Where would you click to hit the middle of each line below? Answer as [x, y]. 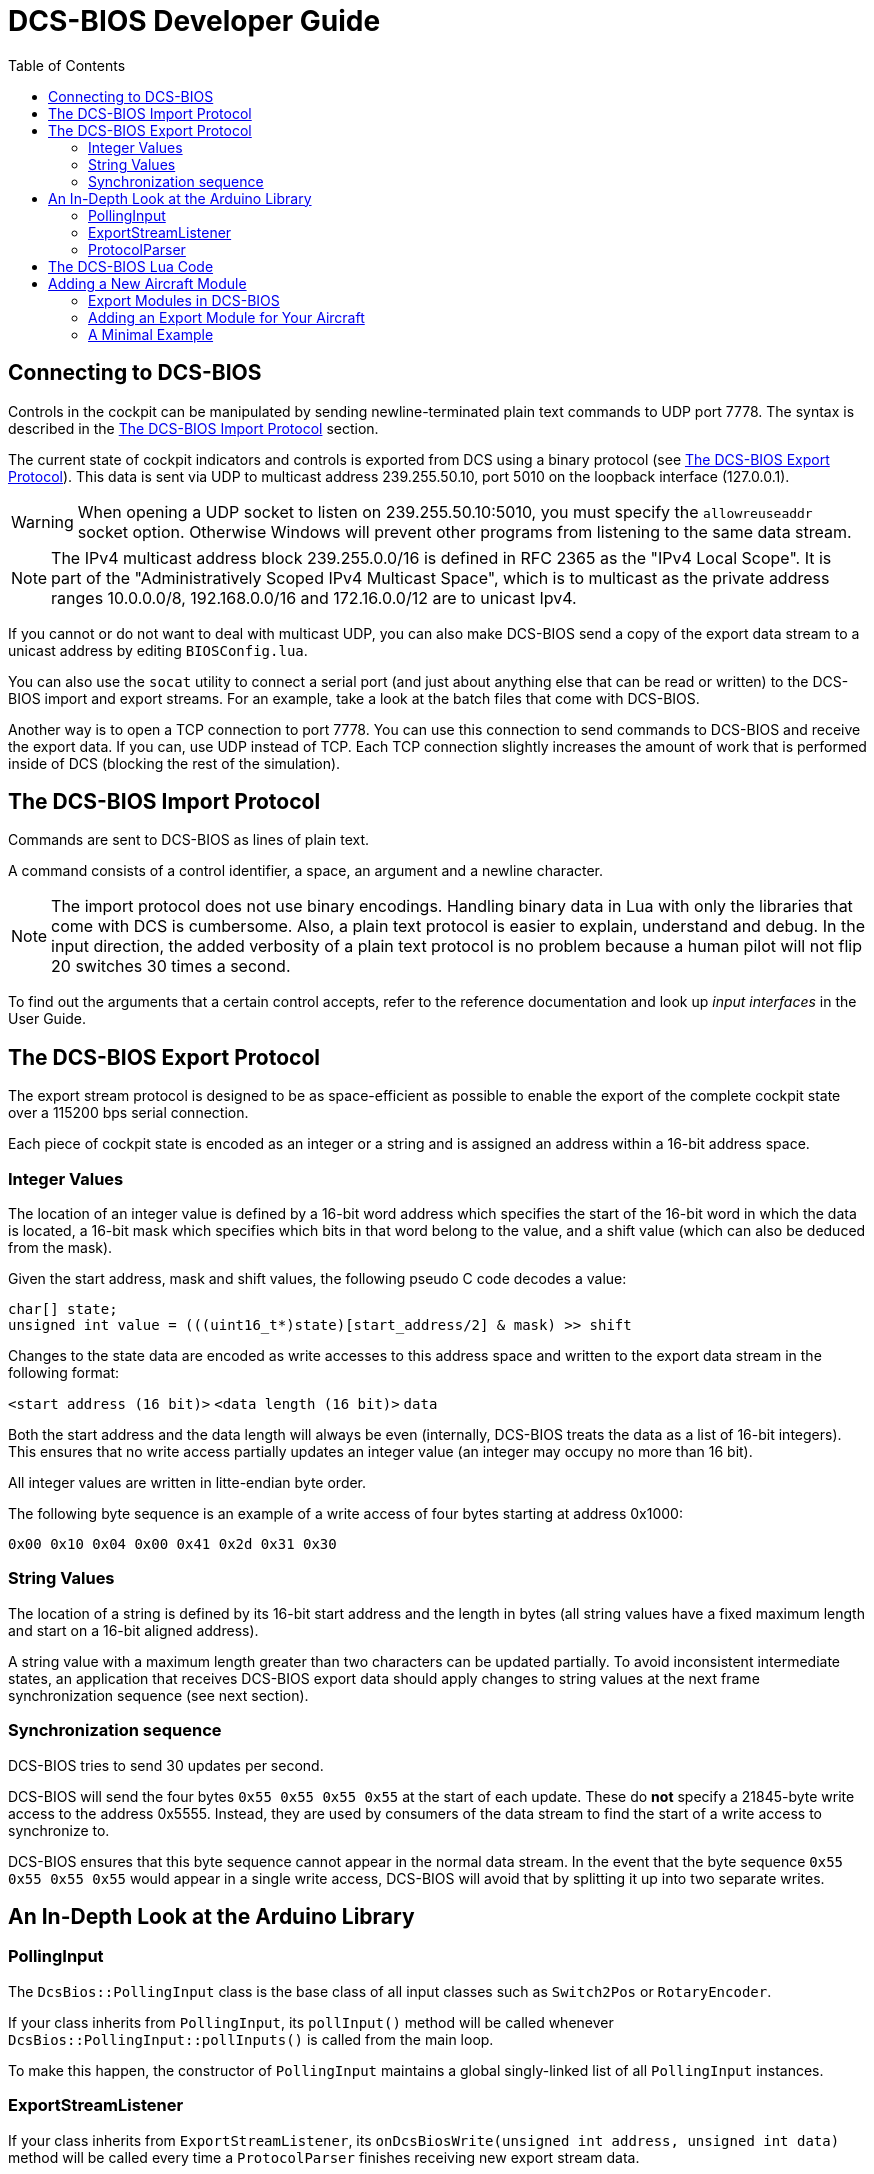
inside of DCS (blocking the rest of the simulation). [174, 763]
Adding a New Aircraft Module [147, 283]
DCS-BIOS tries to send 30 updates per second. [166, 1765]
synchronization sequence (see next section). [158, 1695]
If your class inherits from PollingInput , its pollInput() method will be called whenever [311, 2022]
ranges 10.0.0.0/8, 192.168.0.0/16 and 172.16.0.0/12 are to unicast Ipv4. [314, 597]
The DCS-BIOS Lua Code [131, 266]
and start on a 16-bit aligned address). [133, 1630]
